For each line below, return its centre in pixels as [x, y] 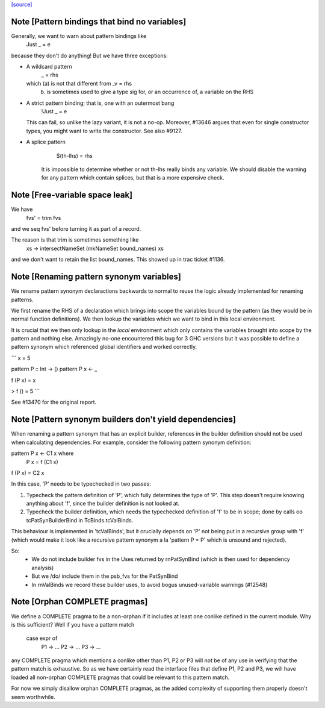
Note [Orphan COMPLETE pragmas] [79, 602]
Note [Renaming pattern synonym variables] [96, 277]
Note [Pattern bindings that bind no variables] [99, 21]
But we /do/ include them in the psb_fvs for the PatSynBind [105, 576]
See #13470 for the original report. [54, 402]
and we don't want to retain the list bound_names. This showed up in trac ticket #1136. [118, 260]
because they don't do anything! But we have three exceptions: [89, 55]
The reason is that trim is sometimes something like [75, 240]
